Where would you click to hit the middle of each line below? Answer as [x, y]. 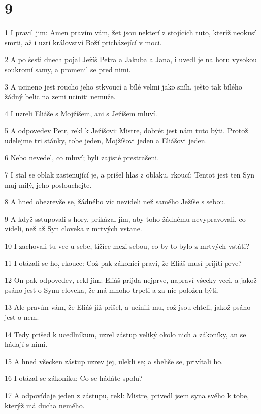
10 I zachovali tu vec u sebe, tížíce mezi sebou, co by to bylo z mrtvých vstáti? [127, 246]
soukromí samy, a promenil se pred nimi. [68, 69]
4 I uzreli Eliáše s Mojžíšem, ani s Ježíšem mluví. [81, 113]
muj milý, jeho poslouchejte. [48, 184]
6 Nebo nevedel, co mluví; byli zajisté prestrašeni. [82, 157]
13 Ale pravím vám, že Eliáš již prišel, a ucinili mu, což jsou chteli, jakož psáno [128, 307]
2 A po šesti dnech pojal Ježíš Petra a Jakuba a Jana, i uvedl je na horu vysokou [131, 59]
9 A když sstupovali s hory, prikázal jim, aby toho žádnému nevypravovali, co [125, 218]
